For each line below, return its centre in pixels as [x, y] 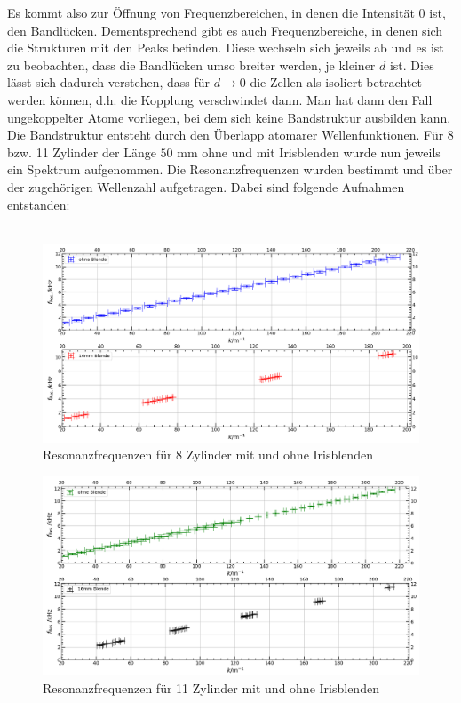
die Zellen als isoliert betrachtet [336, 82]
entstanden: [39, 204]
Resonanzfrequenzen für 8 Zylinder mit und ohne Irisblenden [208, 455]
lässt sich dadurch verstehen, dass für [109, 82]
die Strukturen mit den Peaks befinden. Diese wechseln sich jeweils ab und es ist [226, 48]
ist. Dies [412, 64]
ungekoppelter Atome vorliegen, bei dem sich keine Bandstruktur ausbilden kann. [229, 117]
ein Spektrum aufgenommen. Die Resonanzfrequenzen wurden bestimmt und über [230, 169]
